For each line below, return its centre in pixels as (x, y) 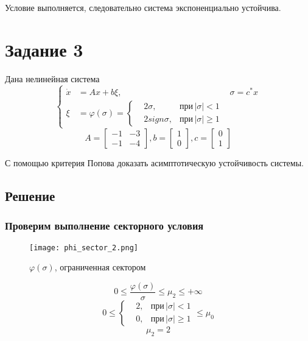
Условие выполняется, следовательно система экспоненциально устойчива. (143, 7)
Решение (30, 195)
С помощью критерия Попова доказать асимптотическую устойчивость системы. (154, 162)
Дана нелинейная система (52, 78)
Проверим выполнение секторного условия (104, 226)
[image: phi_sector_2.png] (84, 248)
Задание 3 (44, 49)
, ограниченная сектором (100, 267)
